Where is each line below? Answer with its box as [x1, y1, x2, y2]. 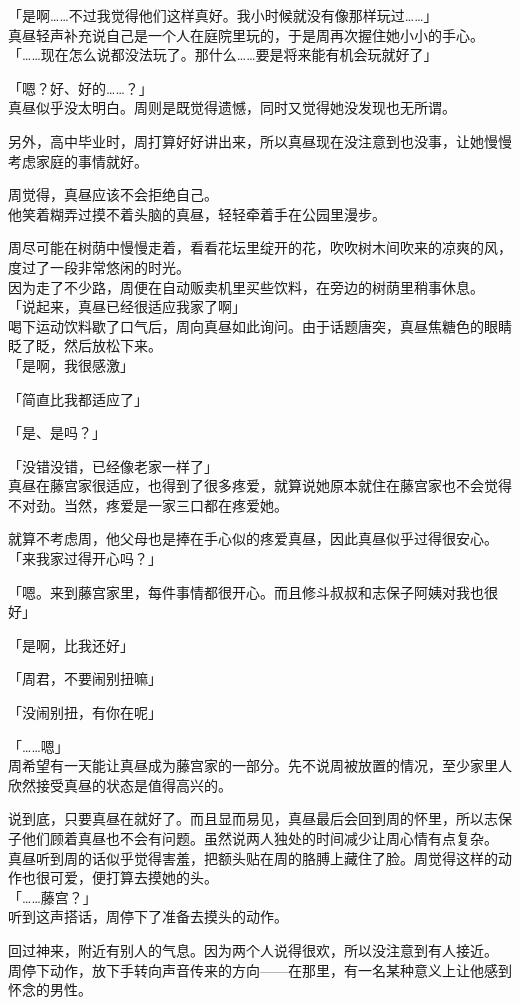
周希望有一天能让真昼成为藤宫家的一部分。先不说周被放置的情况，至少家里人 [8, 755, 512, 776]
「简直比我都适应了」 [8, 388, 148, 409]
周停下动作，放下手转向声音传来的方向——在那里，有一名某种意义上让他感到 [8, 959, 512, 980]
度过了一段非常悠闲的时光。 [8, 256, 190, 277]
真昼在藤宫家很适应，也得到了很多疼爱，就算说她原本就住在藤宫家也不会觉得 [8, 475, 512, 496]
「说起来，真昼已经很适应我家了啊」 [8, 296, 246, 317]
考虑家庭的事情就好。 [8, 150, 148, 171]
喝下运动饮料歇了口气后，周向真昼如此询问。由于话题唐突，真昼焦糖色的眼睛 [8, 315, 512, 336]
